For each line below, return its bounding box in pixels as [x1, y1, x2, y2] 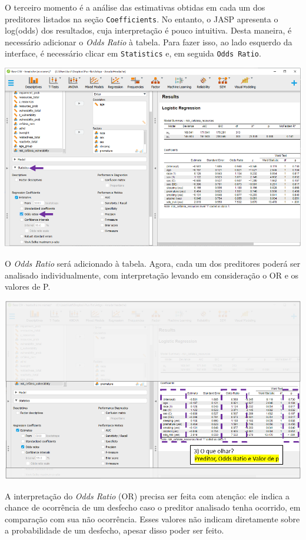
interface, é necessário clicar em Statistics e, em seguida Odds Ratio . [5, 47, 261, 59]
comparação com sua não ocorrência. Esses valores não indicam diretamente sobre [5, 512, 300, 525]
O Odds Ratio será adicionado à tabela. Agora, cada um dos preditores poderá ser [5, 257, 301, 269]
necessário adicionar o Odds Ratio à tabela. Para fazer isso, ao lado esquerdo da [5, 35, 292, 48]
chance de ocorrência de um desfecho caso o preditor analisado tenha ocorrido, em [5, 501, 301, 514]
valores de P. [5, 280, 51, 293]
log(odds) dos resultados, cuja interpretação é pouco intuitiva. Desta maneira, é [5, 24, 292, 37]
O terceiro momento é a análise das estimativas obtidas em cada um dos [5, 1, 265, 13]
